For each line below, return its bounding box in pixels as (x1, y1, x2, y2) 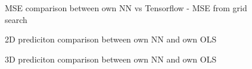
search (5, 13, 27, 25)
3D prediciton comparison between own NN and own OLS (5, 52, 217, 65)
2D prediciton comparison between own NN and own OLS (5, 33, 217, 45)
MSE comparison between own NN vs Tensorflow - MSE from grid (5, 2, 247, 14)
